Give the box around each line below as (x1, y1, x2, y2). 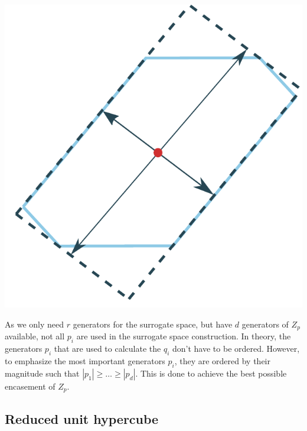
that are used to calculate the (54, 342, 161, 355)
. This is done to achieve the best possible (135, 367, 287, 379)
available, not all (5, 330, 65, 342)
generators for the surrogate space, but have (73, 317, 233, 330)
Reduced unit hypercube (5, 409, 159, 427)
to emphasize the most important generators (5, 355, 165, 367)
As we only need (5, 317, 64, 330)
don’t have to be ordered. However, (172, 342, 300, 355)
